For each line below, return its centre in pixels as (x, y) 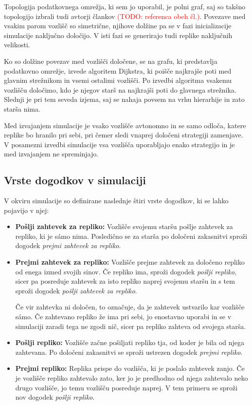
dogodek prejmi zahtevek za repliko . (68, 245)
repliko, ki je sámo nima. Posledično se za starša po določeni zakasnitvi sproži (131, 236)
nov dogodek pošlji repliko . (55, 397)
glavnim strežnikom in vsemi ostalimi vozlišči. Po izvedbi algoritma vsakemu (118, 80)
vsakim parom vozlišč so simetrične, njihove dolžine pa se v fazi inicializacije (118, 26)
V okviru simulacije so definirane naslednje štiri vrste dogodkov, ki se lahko (116, 201)
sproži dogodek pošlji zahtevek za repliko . (76, 290)
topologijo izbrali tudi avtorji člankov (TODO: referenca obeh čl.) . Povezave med (125, 16)
